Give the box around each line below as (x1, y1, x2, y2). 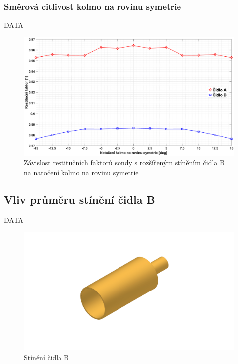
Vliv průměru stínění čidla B (4, 191, 155, 207)
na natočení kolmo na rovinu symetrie (24, 167, 139, 177)
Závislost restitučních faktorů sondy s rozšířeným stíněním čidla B (24, 157, 225, 168)
